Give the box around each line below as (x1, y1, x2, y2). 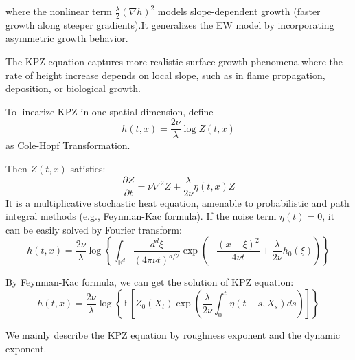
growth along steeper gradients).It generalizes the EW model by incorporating (5, 17, 334, 32)
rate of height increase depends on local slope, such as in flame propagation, (5, 67, 325, 82)
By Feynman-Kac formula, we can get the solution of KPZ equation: (5, 275, 294, 289)
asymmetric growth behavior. (5, 31, 128, 45)
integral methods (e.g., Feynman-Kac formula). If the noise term (5, 209, 277, 223)
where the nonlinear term (5, 4, 112, 18)
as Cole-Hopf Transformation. (5, 138, 130, 153)
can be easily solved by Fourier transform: (5, 222, 182, 236)
